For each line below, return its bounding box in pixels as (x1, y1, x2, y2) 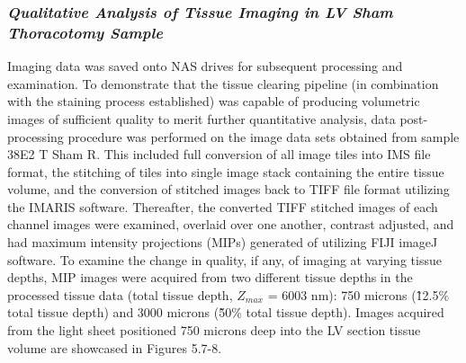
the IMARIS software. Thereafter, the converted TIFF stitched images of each (7, 197, 438, 216)
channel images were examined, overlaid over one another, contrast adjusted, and (7, 215, 454, 234)
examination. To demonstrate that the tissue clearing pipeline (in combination (7, 74, 439, 93)
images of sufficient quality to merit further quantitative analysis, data (7, 109, 396, 128)
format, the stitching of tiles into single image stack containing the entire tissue (7, 162, 444, 181)
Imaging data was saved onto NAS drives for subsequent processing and (7, 57, 403, 75)
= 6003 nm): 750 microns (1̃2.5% (267, 285, 450, 304)
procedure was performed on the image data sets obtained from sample (67, 127, 460, 146)
